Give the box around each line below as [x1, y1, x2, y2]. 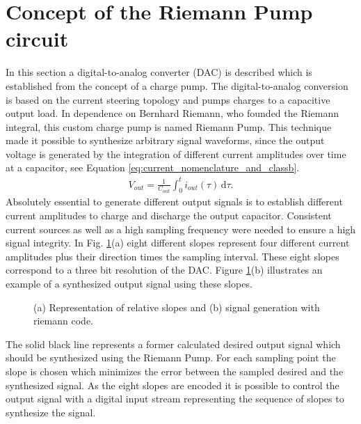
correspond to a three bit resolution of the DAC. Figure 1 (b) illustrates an [6, 262, 323, 277]
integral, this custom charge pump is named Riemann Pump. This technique [6, 119, 332, 134]
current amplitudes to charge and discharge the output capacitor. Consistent [6, 207, 332, 222]
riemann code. [33, 313, 93, 328]
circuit [6, 24, 69, 53]
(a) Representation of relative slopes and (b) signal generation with [33, 299, 320, 314]
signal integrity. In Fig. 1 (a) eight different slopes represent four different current [6, 235, 350, 250]
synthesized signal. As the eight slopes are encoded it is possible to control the [6, 377, 339, 392]
